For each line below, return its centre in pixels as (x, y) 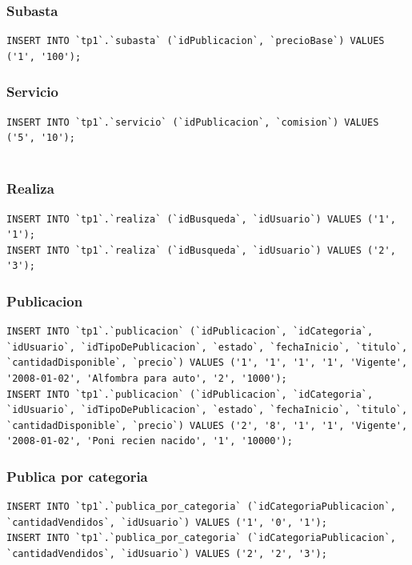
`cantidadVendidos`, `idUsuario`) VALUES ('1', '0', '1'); (167, 522)
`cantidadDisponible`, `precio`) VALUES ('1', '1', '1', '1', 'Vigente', (207, 363)
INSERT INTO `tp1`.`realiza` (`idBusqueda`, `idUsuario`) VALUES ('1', (201, 219)
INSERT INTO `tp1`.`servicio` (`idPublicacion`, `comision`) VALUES (193, 122)
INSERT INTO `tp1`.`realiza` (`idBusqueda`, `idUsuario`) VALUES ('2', (201, 250)
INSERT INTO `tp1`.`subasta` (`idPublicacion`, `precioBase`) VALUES (196, 41)
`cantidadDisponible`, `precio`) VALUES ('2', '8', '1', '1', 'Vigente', (207, 425)
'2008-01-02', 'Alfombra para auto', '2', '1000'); (147, 379)
